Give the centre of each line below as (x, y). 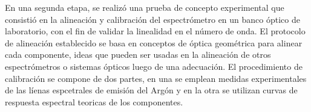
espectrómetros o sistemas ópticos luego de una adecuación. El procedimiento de (154, 66)
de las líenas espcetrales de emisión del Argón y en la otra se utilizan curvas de (151, 90)
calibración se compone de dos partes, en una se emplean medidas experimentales (156, 78)
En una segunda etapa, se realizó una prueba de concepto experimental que (145, 7)
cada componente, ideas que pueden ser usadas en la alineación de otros (138, 54)
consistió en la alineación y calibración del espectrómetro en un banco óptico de (152, 19)
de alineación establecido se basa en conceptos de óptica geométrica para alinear (154, 42)
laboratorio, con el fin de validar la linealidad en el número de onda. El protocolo (155, 31)
